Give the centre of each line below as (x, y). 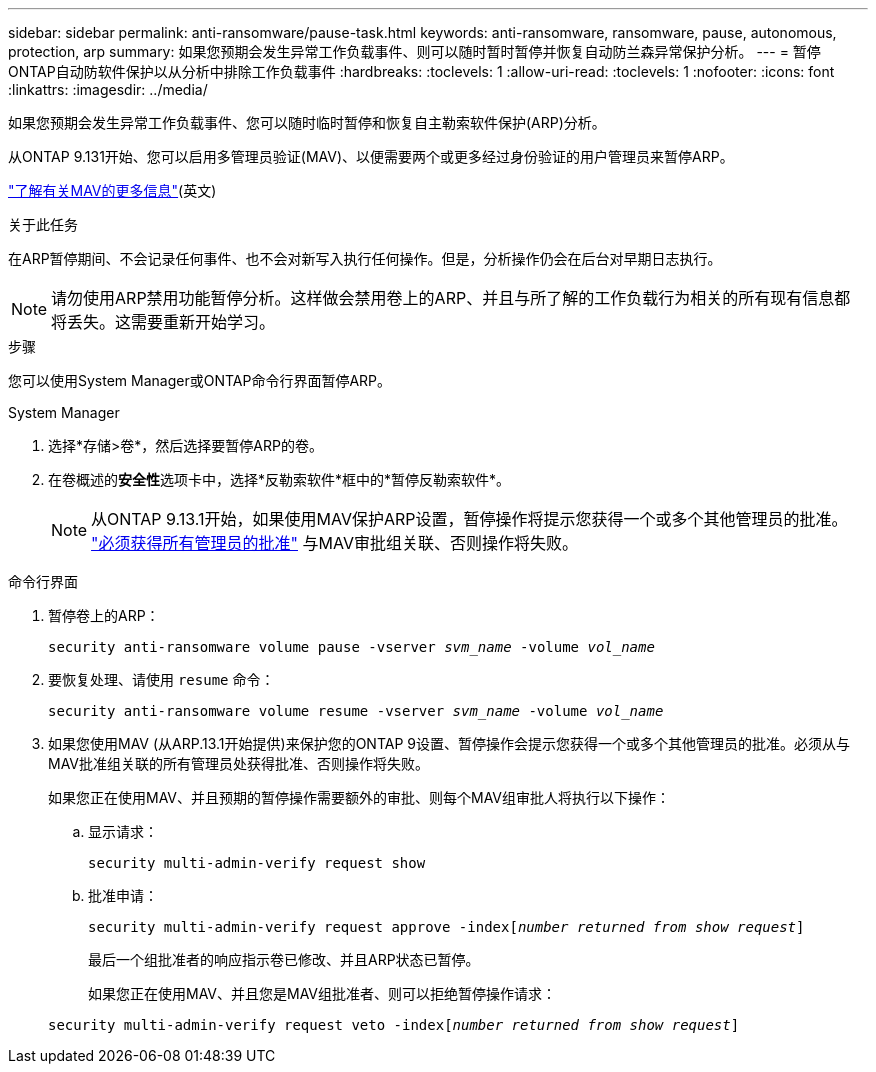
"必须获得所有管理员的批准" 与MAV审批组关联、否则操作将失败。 (334, 543)
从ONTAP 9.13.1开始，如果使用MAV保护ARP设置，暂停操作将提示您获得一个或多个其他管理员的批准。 (469, 519)
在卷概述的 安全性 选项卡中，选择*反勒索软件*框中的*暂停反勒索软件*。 (279, 479)
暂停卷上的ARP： (104, 615)
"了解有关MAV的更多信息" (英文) (112, 190)
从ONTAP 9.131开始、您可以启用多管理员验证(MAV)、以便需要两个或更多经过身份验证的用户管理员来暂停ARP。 (371, 156)
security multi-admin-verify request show (257, 863)
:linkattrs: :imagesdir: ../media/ (108, 89)
